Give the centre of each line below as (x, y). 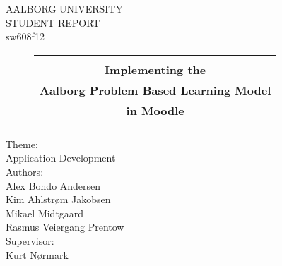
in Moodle (155, 110)
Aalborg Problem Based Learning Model (155, 90)
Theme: (22, 144)
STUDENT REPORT (53, 22)
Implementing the (155, 69)
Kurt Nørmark (37, 254)
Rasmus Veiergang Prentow (65, 227)
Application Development (61, 158)
